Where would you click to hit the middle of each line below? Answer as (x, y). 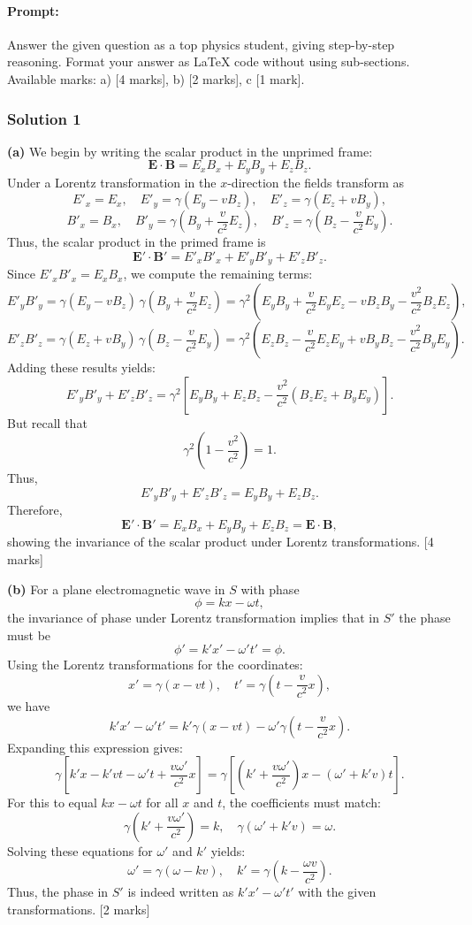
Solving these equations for (80, 850)
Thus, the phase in (58, 892)
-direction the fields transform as (316, 182)
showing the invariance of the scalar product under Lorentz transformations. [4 (221, 542)
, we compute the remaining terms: (218, 274)
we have (29, 705)
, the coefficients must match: (302, 803)
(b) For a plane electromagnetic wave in (116, 589)
